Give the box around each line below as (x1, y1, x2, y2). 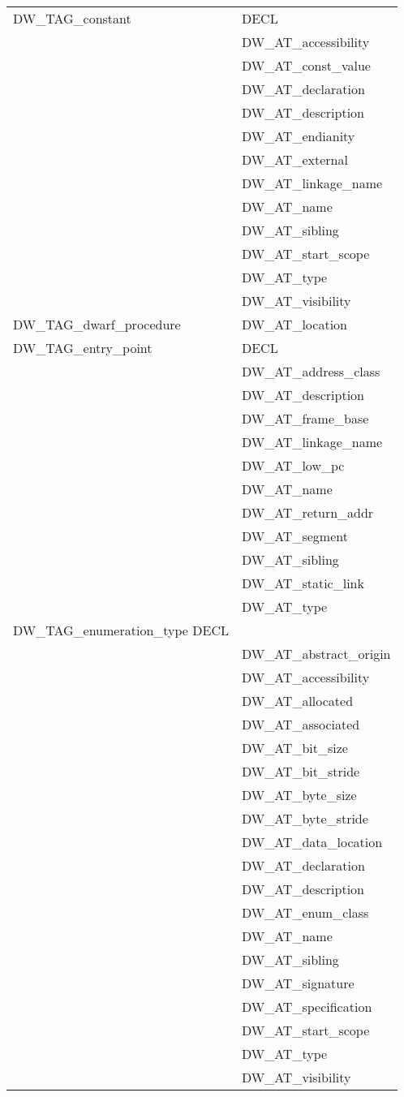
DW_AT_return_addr (241, 503, 374, 522)
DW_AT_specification (241, 997, 372, 1016)
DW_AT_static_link (241, 574, 364, 592)
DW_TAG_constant (13, 9, 131, 28)
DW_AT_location (241, 315, 347, 333)
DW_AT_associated (241, 715, 360, 733)
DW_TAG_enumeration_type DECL (13, 621, 229, 639)
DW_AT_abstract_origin (241, 644, 391, 663)
